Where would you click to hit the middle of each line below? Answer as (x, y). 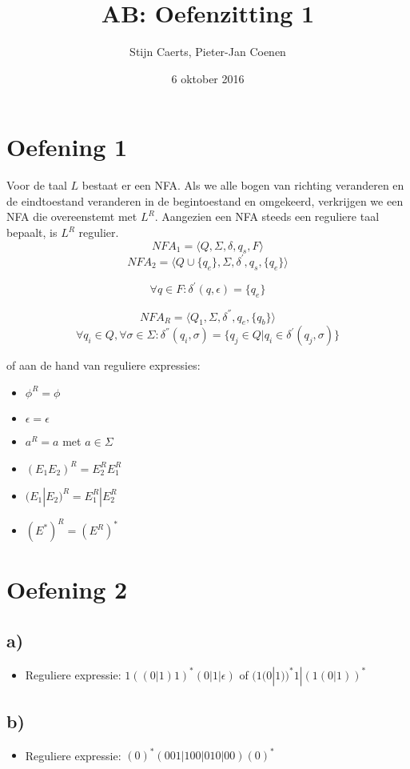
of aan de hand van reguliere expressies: (103, 365)
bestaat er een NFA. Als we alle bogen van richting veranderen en (243, 185)
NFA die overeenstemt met (72, 216)
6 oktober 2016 (208, 78)
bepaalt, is (32, 232)
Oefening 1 (67, 147)
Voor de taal (37, 185)
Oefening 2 (67, 589)
